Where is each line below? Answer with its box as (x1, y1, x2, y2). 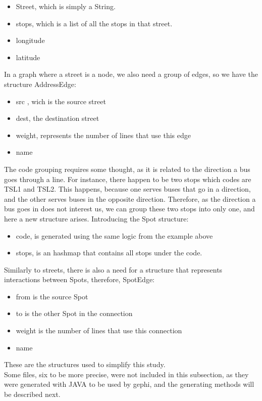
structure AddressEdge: (4, 78, 76, 89)
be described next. (4, 389, 61, 399)
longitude (16, 35, 45, 46)
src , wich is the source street (16, 96, 106, 106)
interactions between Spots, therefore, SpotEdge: (4, 274, 154, 285)
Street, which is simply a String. (16, 1, 116, 11)
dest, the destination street (16, 113, 99, 123)
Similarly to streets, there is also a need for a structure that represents (4, 264, 223, 275)
